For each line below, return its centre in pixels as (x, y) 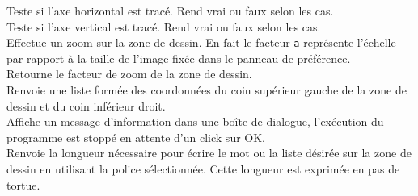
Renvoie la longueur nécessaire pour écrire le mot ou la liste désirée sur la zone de (209, 153)
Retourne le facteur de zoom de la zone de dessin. (129, 74)
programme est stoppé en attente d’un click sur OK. (136, 137)
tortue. (23, 184)
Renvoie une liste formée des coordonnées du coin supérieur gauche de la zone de (207, 90)
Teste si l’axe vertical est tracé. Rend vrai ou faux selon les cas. (164, 26)
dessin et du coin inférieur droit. (86, 105)
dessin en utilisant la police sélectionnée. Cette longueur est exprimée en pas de (203, 169)
